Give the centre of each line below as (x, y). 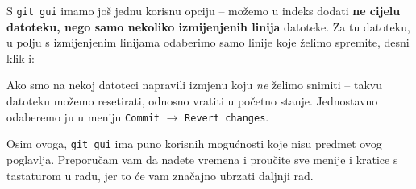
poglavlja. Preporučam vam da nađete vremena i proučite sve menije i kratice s (202, 159)
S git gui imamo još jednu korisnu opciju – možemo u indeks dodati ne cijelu (204, 10)
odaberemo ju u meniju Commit (83, 116)
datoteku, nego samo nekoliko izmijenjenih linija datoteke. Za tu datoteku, (208, 26)
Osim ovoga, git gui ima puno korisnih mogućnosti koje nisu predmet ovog (194, 144)
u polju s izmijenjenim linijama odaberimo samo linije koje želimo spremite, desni (208, 42)
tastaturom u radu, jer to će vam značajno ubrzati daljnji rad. (160, 175)
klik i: (21, 58)
